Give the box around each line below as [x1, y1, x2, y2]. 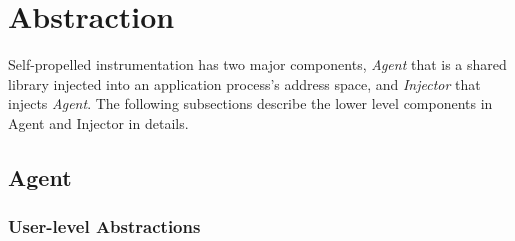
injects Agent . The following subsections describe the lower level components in [8, 93, 493, 114]
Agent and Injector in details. [8, 112, 189, 133]
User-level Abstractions [8, 214, 201, 239]
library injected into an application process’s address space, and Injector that [8, 73, 481, 94]
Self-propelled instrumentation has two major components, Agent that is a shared [8, 54, 507, 75]
